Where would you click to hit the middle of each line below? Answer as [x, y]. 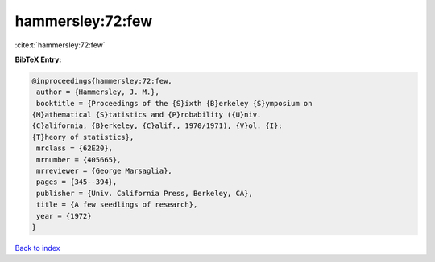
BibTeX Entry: [38, 59]
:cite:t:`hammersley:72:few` [60, 45]
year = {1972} [64, 216]
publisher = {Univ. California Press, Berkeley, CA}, [145, 193]
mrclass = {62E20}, [75, 148]
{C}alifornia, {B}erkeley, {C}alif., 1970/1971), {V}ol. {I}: [157, 126]
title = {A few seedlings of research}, [117, 205]
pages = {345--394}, [77, 182]
